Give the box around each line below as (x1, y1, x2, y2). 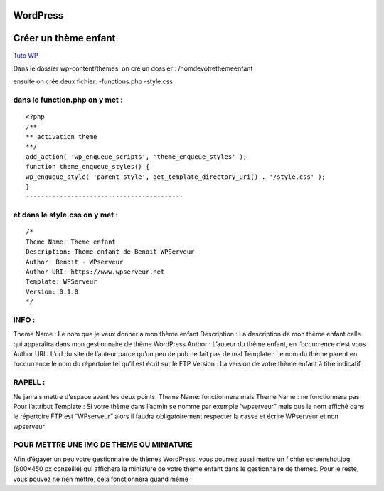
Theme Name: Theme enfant (26, 237, 117, 246)
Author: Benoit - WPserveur (26, 257, 124, 266)
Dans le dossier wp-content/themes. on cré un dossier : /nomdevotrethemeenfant (13, 64, 253, 73)
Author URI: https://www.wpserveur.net (26, 267, 165, 276)
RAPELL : (13, 378, 46, 388)
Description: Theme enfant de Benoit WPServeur (26, 248, 195, 256)
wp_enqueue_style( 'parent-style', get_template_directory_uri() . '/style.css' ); (26, 172, 326, 181)
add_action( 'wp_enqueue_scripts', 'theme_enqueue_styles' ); (26, 153, 247, 160)
